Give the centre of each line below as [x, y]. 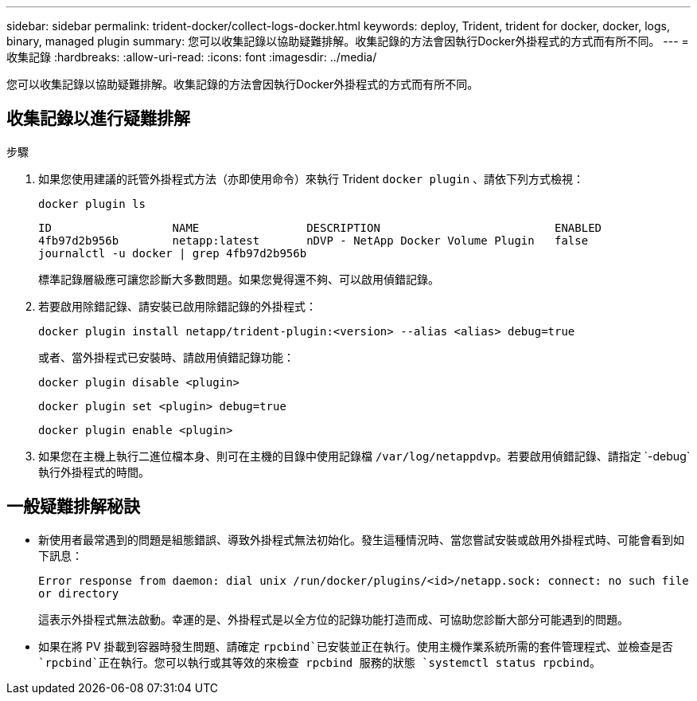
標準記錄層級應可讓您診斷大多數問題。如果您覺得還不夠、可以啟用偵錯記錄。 [239, 279]
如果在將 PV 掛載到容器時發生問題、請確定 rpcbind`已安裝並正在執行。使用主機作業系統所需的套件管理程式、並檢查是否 [356, 646]
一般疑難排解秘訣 [73, 507]
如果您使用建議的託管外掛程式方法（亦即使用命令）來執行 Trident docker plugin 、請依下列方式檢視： [312, 178]
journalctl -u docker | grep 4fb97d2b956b [173, 253]
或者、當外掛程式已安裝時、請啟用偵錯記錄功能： [166, 357]
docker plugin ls [92, 204]
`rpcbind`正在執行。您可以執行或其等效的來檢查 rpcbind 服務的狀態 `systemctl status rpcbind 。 [319, 662]
